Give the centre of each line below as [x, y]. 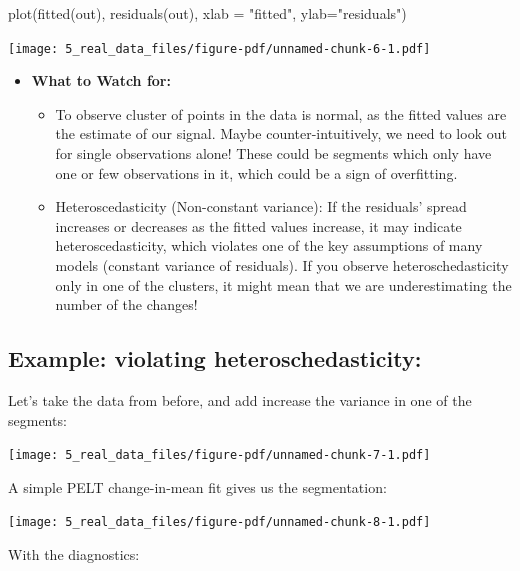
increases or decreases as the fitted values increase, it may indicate [258, 225]
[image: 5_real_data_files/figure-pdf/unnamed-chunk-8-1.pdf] [219, 522]
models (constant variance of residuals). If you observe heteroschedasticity [282, 265]
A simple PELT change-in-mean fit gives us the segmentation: [197, 486]
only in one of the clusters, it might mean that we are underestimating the [283, 284]
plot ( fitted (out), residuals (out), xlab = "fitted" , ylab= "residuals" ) [207, 13]
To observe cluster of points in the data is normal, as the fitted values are [281, 113]
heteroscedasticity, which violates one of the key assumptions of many [269, 245]
